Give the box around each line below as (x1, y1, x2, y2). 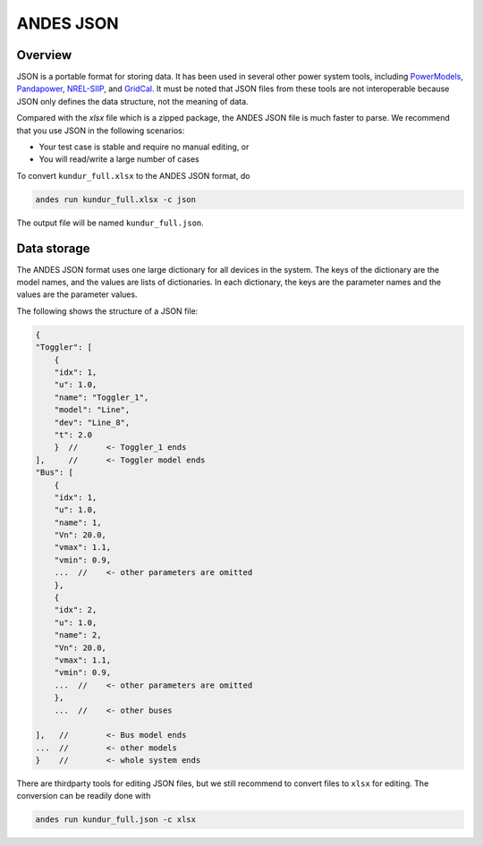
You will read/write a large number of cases (38, 154, 200, 165)
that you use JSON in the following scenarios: (16, 125, 185, 136)
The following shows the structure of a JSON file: (16, 305, 199, 317)
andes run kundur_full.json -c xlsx (35, 815, 197, 825)
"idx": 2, (54, 605, 97, 615)
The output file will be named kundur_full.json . (16, 217, 205, 228)
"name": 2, (54, 630, 102, 640)
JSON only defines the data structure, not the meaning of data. (16, 96, 250, 106)
